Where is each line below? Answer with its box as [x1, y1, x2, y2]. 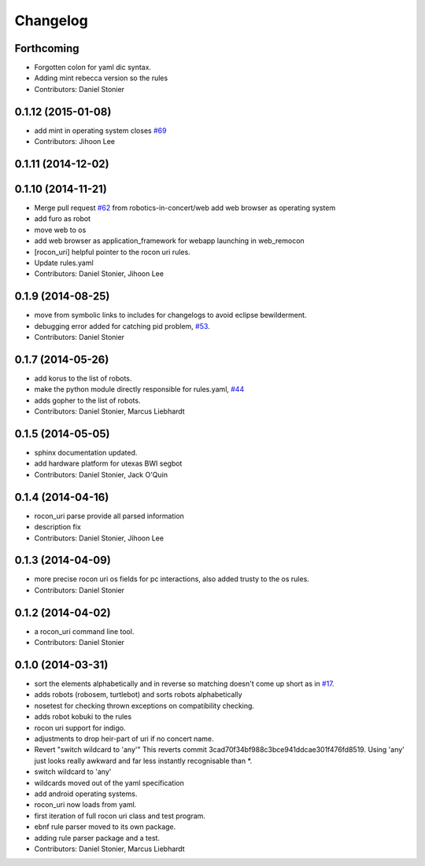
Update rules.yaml [34, 258, 94, 267]
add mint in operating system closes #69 [34, 126, 167, 135]
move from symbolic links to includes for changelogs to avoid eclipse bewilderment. [34, 311, 307, 320]
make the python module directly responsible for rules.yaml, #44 [34, 385, 245, 394]
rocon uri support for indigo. [34, 723, 126, 732]
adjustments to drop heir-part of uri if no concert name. [34, 734, 214, 743]
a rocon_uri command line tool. [34, 626, 135, 636]
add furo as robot [34, 214, 91, 223]
